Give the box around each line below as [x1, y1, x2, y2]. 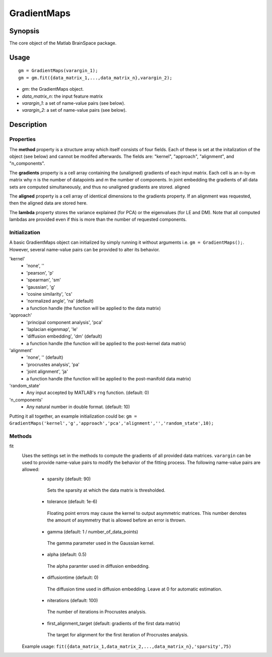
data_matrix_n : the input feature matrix [22, 93, 103, 99]
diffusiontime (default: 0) [47, 574, 99, 580]
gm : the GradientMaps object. [22, 86, 84, 92]
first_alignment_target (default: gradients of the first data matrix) [47, 620, 181, 626]
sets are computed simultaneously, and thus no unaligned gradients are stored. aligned [9, 184, 190, 190]
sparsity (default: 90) [47, 476, 91, 482]
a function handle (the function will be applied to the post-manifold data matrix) [26, 375, 191, 381]
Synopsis [9, 27, 40, 35]
